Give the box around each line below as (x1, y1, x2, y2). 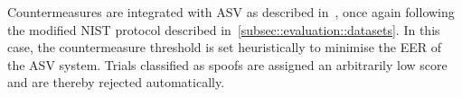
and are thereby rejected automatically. (7, 73, 225, 92)
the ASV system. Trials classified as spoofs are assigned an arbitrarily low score (7, 55, 448, 74)
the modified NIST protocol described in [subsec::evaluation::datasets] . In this (7, 20, 440, 39)
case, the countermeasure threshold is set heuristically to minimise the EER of (7, 38, 441, 57)
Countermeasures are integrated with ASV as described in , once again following (7, 3, 455, 21)
